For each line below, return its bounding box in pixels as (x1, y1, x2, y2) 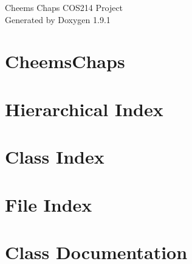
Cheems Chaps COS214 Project (5, 1, 123, 13)
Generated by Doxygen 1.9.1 (5, 13, 111, 26)
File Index (5, 192, 92, 217)
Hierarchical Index (5, 96, 163, 121)
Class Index (5, 144, 105, 169)
